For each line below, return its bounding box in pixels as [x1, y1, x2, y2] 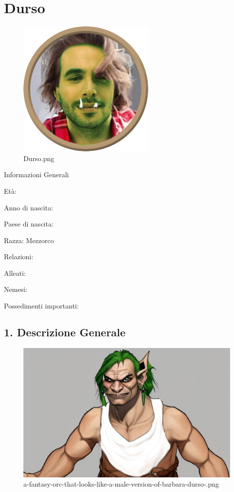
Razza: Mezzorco [4, 235, 54, 245]
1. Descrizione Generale [4, 325, 126, 340]
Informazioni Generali [4, 169, 69, 180]
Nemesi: [4, 284, 27, 294]
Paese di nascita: [4, 219, 54, 229]
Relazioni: [4, 251, 34, 262]
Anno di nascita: [4, 202, 53, 212]
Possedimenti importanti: [4, 301, 79, 311]
